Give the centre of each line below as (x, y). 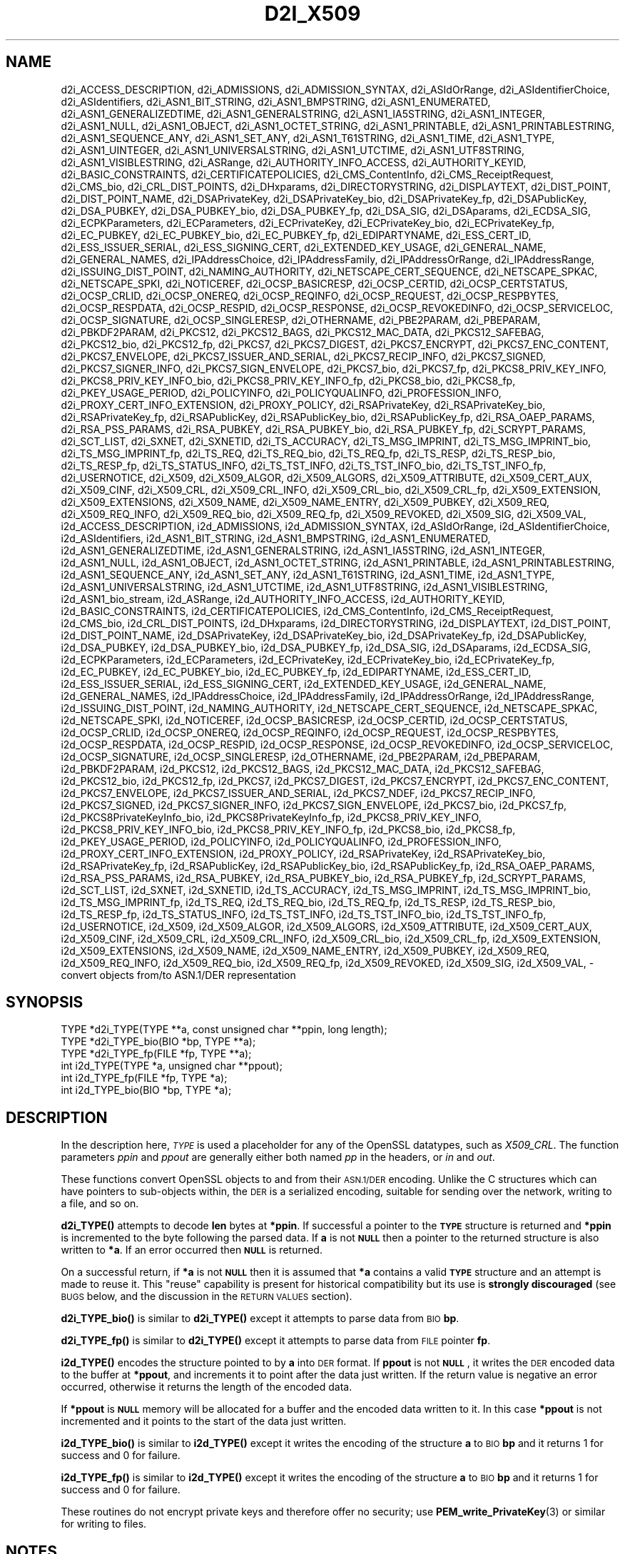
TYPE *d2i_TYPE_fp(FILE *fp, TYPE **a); (156, 1054)
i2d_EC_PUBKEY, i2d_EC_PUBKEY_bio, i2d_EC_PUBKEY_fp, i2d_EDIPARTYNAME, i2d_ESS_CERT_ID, (296, 671)
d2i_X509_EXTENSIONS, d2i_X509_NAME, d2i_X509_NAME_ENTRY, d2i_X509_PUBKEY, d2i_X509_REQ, (305, 502)
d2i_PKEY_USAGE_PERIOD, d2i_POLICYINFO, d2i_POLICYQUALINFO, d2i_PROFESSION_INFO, (281, 392)
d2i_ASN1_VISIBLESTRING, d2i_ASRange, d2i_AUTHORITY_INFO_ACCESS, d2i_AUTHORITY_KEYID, (294, 162)
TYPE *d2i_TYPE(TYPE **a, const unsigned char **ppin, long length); (224, 1030)
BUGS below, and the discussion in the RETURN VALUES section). (207, 1296)
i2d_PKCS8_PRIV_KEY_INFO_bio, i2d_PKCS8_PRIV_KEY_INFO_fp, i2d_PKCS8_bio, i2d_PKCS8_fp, (288, 829)
